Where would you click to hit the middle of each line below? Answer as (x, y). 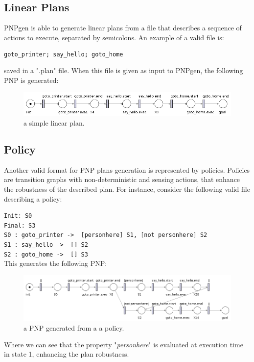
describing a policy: (33, 198)
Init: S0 (18, 216)
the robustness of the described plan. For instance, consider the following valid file (127, 189)
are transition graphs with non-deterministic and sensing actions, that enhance (122, 179)
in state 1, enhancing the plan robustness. (67, 354)
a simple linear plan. (54, 123)
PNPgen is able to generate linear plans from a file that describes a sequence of (123, 28)
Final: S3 (20, 225)
